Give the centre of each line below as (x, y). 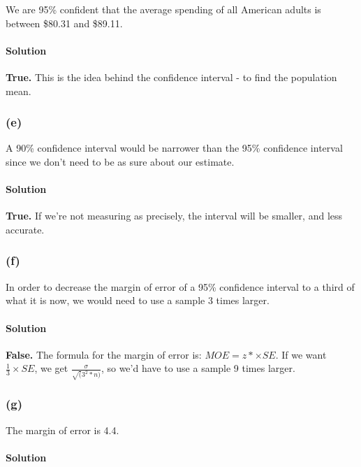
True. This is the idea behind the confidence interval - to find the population (171, 77)
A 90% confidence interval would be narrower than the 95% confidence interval (174, 148)
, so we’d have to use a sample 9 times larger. (198, 368)
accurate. (25, 229)
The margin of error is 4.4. (62, 430)
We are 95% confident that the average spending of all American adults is (163, 9)
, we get (51, 368)
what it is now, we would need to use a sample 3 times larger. (138, 300)
